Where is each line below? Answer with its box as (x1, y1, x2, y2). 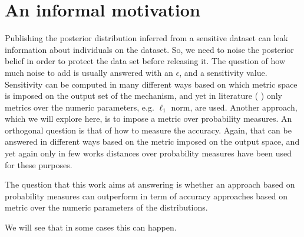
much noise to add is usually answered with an (5, 66, 173, 78)
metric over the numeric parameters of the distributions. (5, 201, 208, 213)
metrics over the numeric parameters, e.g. (5, 101, 154, 113)
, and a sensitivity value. (179, 66, 267, 78)
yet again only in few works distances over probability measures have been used (5, 147, 292, 159)
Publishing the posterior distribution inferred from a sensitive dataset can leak (5, 32, 288, 44)
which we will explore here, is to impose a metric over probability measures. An (5, 112, 292, 125)
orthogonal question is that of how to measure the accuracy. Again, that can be (5, 123, 292, 136)
